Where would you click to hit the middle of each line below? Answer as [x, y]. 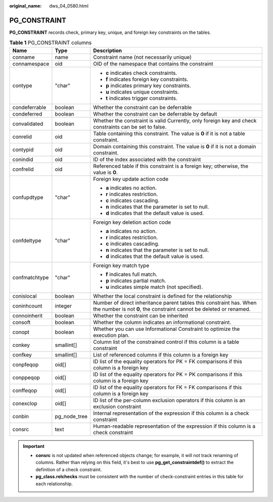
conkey [21, 345]
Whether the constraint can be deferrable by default [155, 114]
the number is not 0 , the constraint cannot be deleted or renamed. [172, 309]
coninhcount [27, 306]
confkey [22, 355]
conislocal [25, 296]
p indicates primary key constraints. [149, 85]
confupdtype [28, 197]
